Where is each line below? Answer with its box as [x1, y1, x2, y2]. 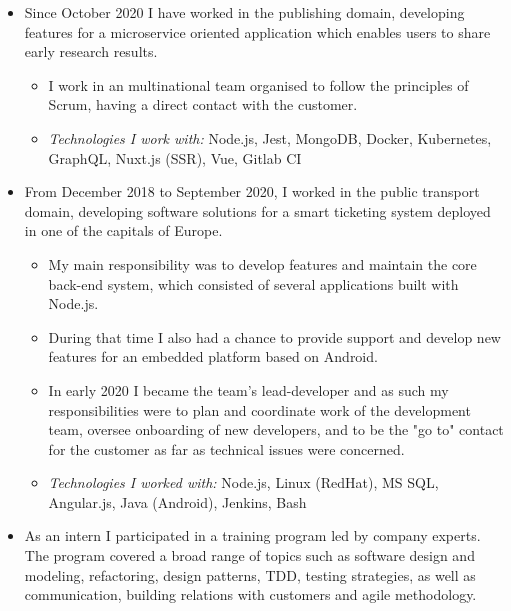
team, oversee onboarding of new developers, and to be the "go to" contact [48, 419, 504, 440]
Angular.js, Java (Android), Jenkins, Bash [48, 491, 307, 512]
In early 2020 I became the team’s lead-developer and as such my [48, 379, 449, 400]
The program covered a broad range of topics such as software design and [24, 545, 475, 566]
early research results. [24, 41, 158, 62]
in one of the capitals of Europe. [24, 220, 223, 241]
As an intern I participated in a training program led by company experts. [24, 525, 481, 546]
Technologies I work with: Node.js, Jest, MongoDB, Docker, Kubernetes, [48, 127, 492, 148]
